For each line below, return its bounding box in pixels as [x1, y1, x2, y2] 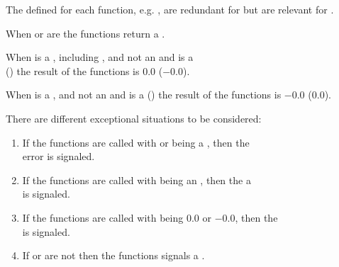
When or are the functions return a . [6, 25, 165, 40]
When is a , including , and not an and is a [6, 50, 194, 64]
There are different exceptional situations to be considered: [6, 110, 262, 125]
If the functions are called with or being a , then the [22, 135, 250, 149]
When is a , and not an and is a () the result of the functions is [6, 87, 282, 102]
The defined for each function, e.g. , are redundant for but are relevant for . [6, 2, 334, 16]
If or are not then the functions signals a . [22, 248, 205, 263]
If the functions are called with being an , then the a [22, 172, 251, 187]
